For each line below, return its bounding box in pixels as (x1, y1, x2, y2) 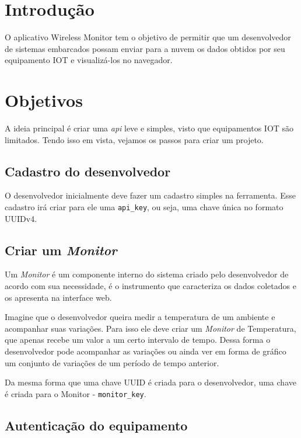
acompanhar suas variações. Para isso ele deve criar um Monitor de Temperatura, (5, 322, 296, 334)
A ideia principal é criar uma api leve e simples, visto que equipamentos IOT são (5, 122, 294, 134)
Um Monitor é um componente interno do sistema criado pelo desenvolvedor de (5, 268, 289, 280)
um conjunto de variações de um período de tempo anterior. (5, 356, 219, 369)
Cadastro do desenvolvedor (5, 162, 171, 180)
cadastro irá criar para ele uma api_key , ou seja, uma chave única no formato (5, 201, 283, 213)
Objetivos (5, 88, 83, 112)
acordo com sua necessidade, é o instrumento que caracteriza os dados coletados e (5, 280, 296, 292)
